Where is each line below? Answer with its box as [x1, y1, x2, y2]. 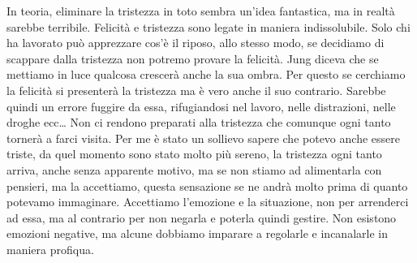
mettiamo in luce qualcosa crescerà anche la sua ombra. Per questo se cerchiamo [6, 66, 406, 83]
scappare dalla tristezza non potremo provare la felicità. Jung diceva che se [6, 50, 379, 67]
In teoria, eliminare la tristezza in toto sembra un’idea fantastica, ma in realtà [6, 2, 395, 19]
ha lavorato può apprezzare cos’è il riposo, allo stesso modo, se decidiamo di [6, 34, 385, 51]
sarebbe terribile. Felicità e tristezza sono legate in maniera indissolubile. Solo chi [6, 18, 411, 35]
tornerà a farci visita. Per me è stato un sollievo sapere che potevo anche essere [6, 129, 400, 146]
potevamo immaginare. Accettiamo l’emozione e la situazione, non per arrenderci [6, 193, 409, 210]
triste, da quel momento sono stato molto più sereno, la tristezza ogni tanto [6, 145, 382, 162]
